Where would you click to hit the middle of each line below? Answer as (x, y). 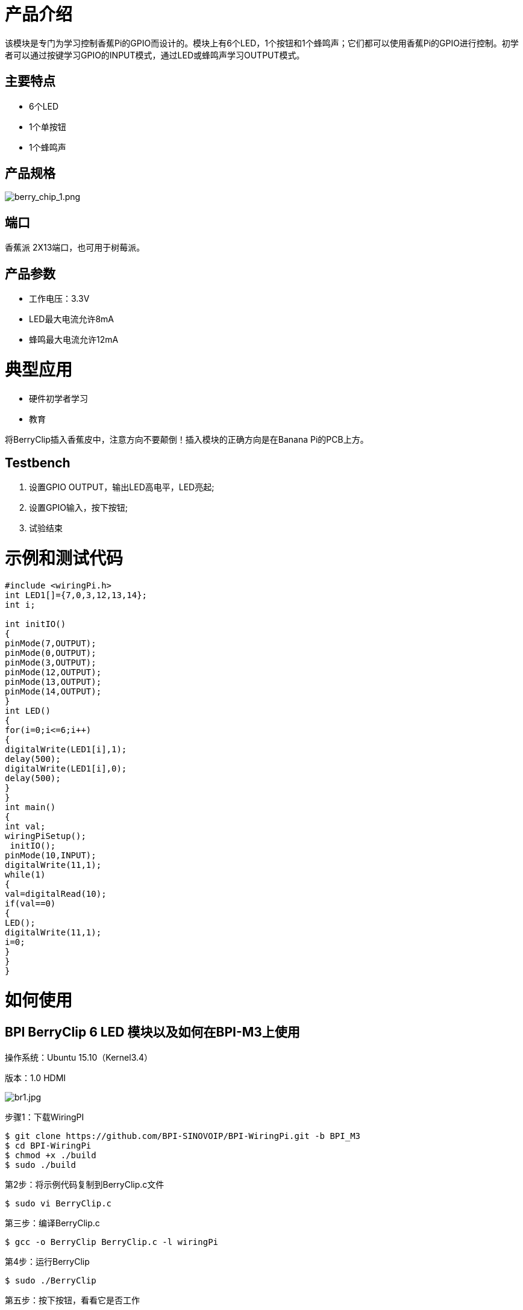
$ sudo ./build (41, 1165)
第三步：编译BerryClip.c (52, 1223)
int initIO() (36, 624)
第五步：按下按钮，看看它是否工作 (72, 1300)
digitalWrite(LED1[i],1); (66, 749)
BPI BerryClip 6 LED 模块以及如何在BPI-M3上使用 (152, 1032)
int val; (25, 826)
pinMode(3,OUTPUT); (51, 662)
